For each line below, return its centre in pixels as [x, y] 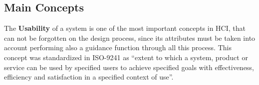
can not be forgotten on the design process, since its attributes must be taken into [130, 38]
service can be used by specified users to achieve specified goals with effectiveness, [129, 67]
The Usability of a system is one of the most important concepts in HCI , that [125, 28]
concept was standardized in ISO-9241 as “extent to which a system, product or [126, 57]
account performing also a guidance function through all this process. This [118, 47]
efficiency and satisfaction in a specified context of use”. [89, 77]
